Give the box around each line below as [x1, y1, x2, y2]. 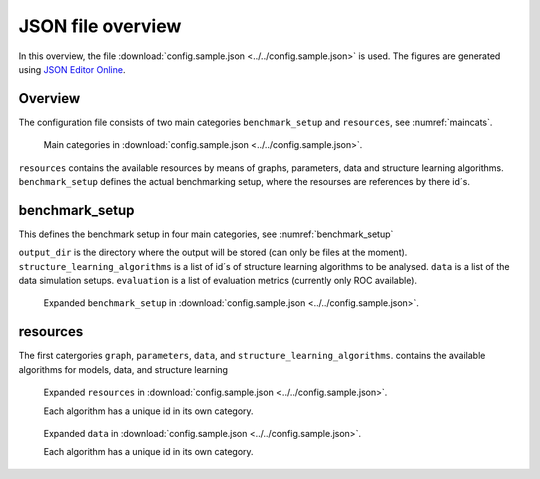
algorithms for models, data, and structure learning [18, 363, 229, 375]
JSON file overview [18, 15, 182, 37]
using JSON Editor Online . [18, 63, 126, 75]
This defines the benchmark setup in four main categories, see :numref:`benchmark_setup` [18, 228, 394, 240]
